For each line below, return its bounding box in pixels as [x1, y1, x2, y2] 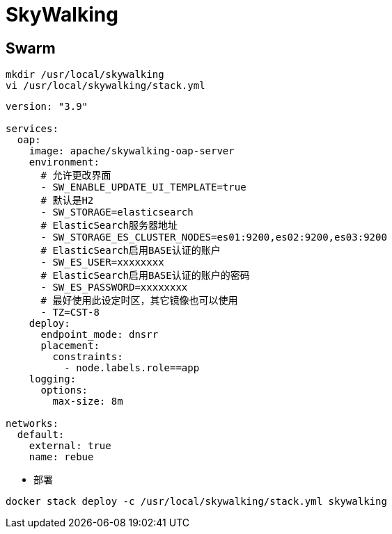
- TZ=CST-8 [40, 307, 100, 318]
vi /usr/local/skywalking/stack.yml [6, 80, 205, 92]
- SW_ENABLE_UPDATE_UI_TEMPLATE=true [40, 181, 246, 193]
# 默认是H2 [40, 195, 94, 207]
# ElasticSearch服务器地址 [40, 220, 178, 232]
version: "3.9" [6, 101, 88, 113]
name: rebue [29, 451, 94, 463]
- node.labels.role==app [64, 362, 200, 374]
